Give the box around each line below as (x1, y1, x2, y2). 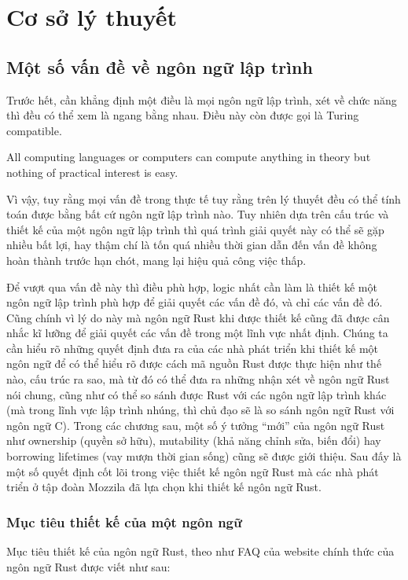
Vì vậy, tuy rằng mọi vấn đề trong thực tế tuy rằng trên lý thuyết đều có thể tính (6, 190, 401, 207)
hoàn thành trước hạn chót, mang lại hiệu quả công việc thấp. (6, 251, 307, 268)
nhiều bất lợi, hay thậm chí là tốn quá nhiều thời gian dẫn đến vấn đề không (6, 237, 377, 253)
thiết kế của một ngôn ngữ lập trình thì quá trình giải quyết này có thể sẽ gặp (6, 221, 384, 237)
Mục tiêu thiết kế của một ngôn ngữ (6, 512, 242, 531)
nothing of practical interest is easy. (6, 163, 178, 180)
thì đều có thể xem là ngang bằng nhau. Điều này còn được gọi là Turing (6, 107, 359, 123)
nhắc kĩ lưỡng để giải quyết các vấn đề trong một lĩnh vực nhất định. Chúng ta (6, 325, 388, 341)
